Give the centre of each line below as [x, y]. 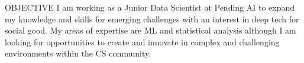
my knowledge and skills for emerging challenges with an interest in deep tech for [152, 19]
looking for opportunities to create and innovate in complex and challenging [142, 42]
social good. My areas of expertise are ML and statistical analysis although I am [151, 30]
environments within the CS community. [78, 53]
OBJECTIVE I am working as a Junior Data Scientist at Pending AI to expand [150, 7]
